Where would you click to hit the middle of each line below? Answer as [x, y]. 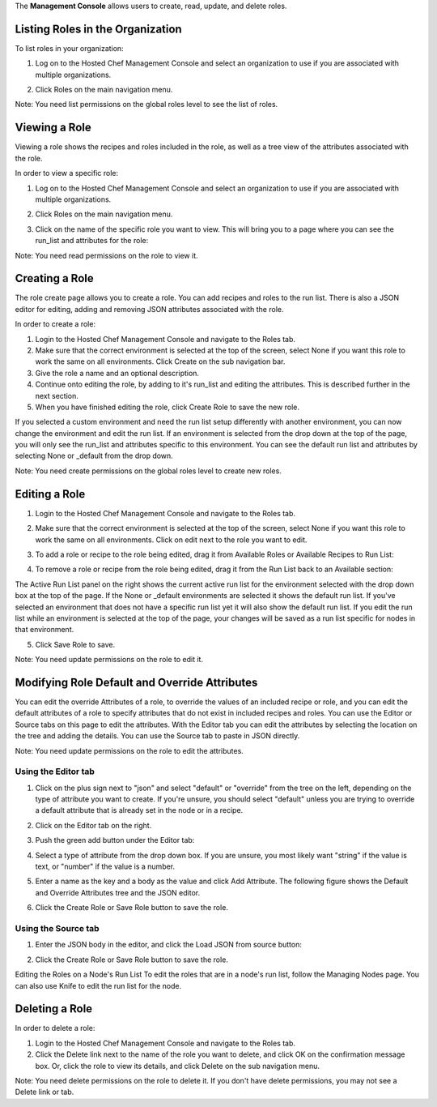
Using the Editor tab [55, 771]
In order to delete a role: [55, 1028]
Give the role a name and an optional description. [117, 373]
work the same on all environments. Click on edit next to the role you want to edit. [171, 540]
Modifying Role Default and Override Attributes [136, 682]
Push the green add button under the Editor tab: [115, 840]
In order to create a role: [55, 324]
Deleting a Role [54, 1009]
